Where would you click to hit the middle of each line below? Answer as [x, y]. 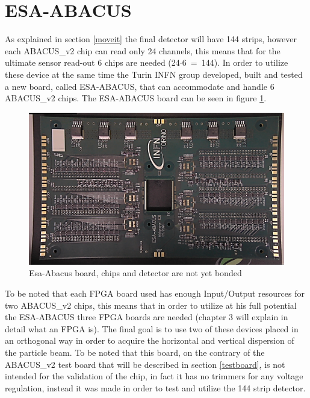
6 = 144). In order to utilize [235, 62]
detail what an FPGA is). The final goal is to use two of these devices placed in [152, 328]
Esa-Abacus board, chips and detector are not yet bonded [135, 273]
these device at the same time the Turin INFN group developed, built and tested [154, 74]
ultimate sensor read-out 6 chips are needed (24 [92, 62]
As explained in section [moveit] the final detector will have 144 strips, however [151, 39]
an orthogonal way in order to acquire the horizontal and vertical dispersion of [150, 340]
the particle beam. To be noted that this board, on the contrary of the [135, 352]
